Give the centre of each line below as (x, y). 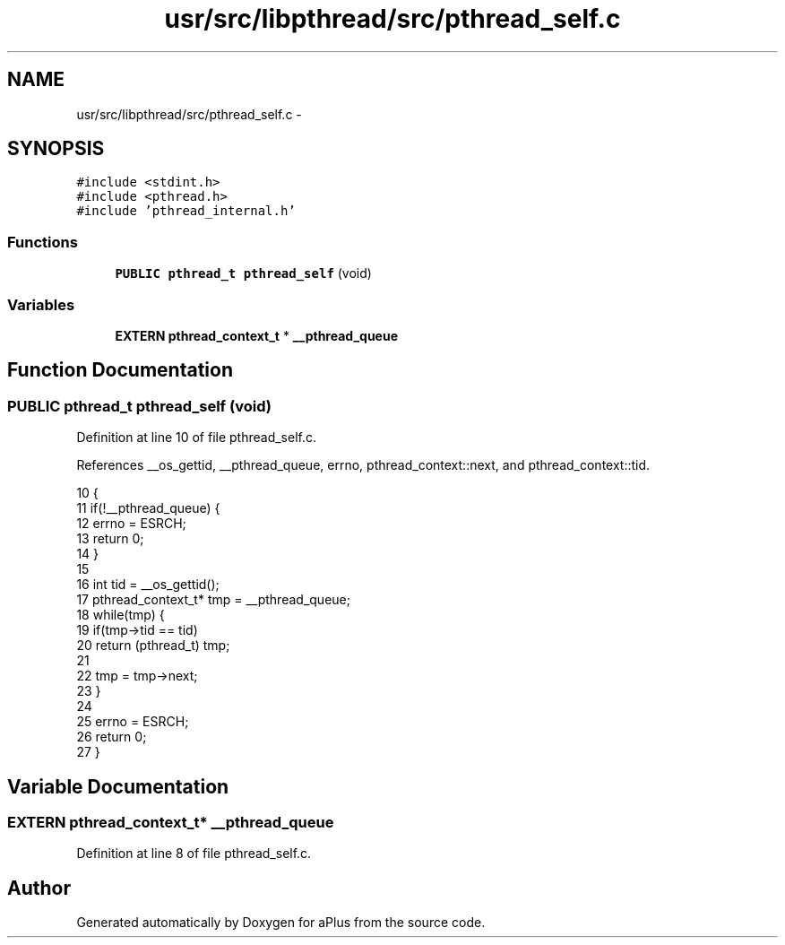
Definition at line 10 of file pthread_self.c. (197, 438)
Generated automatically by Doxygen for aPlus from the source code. (281, 923)
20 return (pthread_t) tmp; (153, 646)
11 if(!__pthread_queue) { (148, 508)
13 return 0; (110, 539)
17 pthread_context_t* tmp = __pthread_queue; (213, 600)
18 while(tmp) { (121, 615)
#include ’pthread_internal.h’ (186, 211)
